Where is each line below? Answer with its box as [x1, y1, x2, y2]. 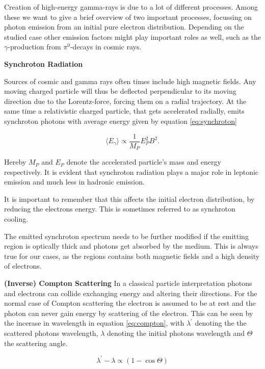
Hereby [4, 156, 26, 167]
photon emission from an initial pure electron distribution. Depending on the [4, 21, 244, 32]
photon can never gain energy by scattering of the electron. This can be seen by [4, 307, 253, 318]
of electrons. [4, 260, 42, 271]
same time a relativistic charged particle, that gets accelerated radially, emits [4, 106, 245, 116]
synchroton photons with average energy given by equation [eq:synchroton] [4, 115, 237, 126]
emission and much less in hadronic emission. [4, 176, 145, 187]
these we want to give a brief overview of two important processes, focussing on [4, 11, 252, 22]
